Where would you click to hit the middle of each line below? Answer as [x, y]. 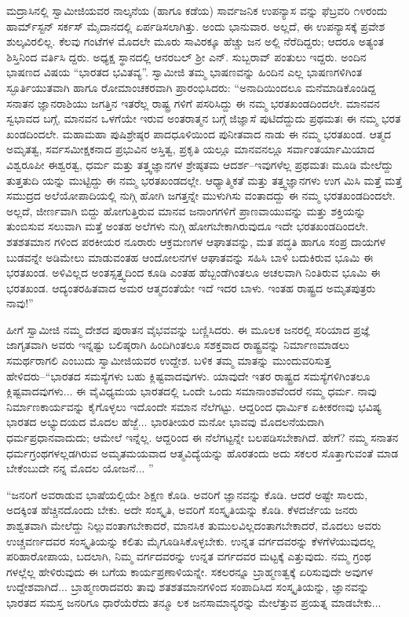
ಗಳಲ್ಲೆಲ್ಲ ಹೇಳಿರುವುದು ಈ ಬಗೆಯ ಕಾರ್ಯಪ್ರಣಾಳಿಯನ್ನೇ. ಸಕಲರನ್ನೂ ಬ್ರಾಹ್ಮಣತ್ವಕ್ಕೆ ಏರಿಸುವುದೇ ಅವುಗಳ [190, 571]
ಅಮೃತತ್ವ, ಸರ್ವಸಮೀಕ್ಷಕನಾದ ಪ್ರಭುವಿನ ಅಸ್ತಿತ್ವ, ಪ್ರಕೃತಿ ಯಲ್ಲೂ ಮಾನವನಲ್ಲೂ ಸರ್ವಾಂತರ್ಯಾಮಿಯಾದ [191, 149]
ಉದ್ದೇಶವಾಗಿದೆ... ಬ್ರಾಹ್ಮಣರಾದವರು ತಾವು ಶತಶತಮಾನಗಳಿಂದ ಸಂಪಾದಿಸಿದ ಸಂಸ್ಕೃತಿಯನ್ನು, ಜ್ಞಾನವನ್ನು [188, 587]
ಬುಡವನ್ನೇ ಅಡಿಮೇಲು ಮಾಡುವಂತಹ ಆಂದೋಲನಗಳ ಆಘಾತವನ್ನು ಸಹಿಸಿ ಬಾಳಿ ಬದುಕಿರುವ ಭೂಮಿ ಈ [190, 257]
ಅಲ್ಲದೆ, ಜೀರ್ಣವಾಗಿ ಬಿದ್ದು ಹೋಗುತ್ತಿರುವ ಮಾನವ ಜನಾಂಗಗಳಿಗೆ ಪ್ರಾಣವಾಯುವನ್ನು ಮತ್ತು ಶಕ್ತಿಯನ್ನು [186, 210]
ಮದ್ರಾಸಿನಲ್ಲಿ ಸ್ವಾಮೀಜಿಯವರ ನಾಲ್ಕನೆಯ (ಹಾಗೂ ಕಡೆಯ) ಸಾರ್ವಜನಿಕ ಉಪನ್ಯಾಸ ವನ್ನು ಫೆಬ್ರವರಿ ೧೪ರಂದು [197, 10]
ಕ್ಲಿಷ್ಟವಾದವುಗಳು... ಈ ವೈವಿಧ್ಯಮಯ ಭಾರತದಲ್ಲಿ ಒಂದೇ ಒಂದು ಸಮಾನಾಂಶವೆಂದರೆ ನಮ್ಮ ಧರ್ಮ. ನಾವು [192, 391]
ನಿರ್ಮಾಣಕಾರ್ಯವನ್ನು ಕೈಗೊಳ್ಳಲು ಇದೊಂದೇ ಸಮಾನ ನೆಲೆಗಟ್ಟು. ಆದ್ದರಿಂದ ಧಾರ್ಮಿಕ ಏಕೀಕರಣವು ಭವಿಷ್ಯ [194, 406]
